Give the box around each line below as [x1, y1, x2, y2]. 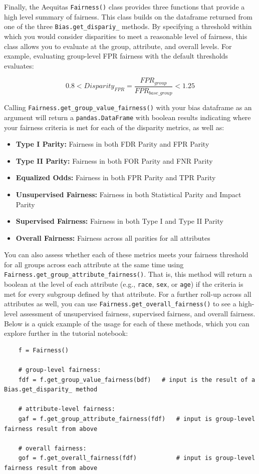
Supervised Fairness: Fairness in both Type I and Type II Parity [16, 216, 223, 226]
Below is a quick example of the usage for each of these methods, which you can [4, 318, 249, 328]
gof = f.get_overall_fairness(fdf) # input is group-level [18, 454, 255, 462]
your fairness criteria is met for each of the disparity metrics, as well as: [4, 122, 224, 132]
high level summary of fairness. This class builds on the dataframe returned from [4, 11, 252, 22]
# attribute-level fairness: [18, 405, 115, 413]
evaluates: [4, 60, 34, 71]
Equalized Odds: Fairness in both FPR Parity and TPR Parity [16, 172, 216, 183]
